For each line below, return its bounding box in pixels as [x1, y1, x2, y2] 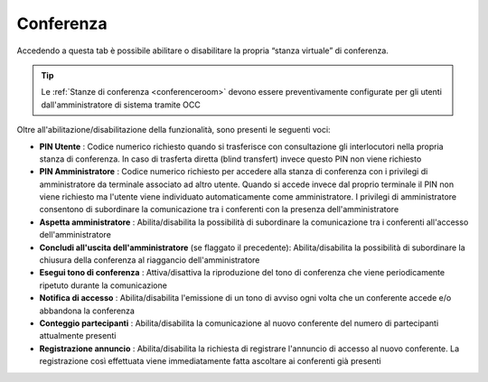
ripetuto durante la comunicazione [39, 280, 167, 291]
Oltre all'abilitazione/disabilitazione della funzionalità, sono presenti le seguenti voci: [16, 125, 331, 135]
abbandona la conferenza [39, 305, 136, 316]
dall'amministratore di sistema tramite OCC [41, 99, 201, 110]
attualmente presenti [39, 331, 117, 341]
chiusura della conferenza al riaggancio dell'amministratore [39, 255, 260, 266]
